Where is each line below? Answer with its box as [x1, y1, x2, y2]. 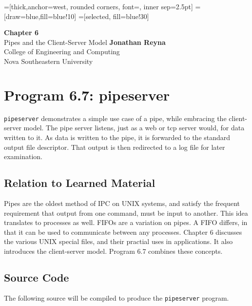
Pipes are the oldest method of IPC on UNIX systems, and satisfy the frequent [4, 198, 240, 208]
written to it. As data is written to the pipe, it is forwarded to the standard [4, 132, 231, 142]
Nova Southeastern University [4, 56, 93, 66]
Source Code [4, 269, 69, 285]
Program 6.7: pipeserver [4, 84, 170, 104]
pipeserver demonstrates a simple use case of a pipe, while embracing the [4, 113, 227, 123]
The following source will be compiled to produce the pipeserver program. [4, 292, 229, 303]
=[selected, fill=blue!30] [78, 11, 149, 21]
